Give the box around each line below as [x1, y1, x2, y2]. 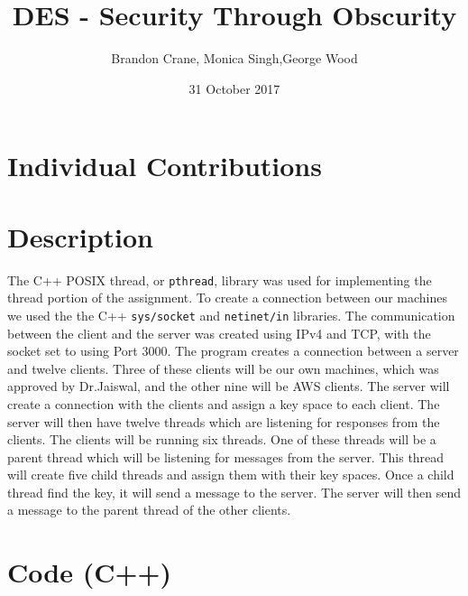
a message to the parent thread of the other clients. [7, 500, 291, 519]
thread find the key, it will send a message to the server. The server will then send [7, 482, 462, 501]
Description [7, 218, 154, 255]
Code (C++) [7, 554, 172, 591]
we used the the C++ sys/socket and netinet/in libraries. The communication [7, 305, 455, 324]
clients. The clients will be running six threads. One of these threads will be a [7, 430, 436, 449]
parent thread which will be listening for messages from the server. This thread [7, 447, 445, 466]
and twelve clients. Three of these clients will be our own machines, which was [7, 359, 439, 377]
